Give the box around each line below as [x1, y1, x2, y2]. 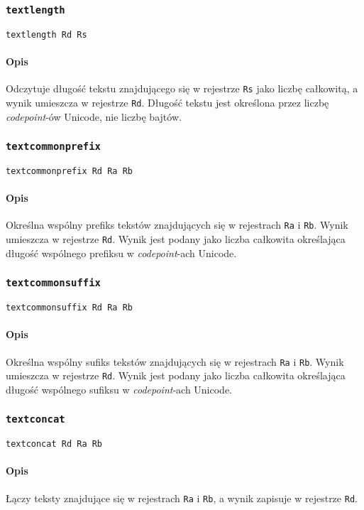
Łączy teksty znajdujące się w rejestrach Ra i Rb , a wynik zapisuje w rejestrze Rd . [6, 490, 358, 505]
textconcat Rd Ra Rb [6, 439, 103, 450]
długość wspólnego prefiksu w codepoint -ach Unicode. [6, 245, 237, 260]
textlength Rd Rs [6, 29, 87, 40]
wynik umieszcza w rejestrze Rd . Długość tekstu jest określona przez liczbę [6, 94, 329, 109]
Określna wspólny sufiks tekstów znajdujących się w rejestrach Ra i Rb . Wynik [6, 354, 344, 369]
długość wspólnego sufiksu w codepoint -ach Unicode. [6, 381, 233, 396]
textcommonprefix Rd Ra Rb [6, 166, 133, 176]
